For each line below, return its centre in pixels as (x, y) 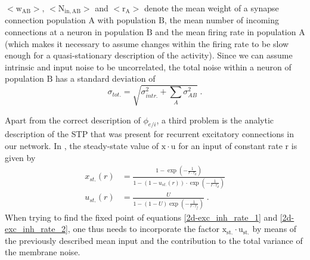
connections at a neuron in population (75, 32)
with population (127, 20)
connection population (45, 20)
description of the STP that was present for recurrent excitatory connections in (149, 134)
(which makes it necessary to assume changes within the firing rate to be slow (147, 43)
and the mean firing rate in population (226, 32)
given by (20, 157)
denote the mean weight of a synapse (212, 8)
